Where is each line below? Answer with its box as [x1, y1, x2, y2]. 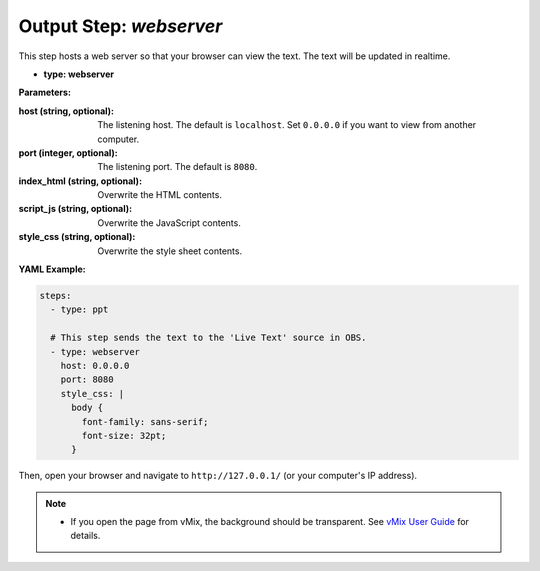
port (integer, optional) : [18, 146, 119, 159]
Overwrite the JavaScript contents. [97, 216, 242, 229]
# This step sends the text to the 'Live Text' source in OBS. [50, 332, 367, 344]
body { [71, 402, 104, 414]
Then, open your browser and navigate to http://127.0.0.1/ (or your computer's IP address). [18, 470, 418, 482]
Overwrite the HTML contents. [97, 189, 222, 201]
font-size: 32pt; [81, 430, 167, 441]
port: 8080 [60, 374, 114, 385]
